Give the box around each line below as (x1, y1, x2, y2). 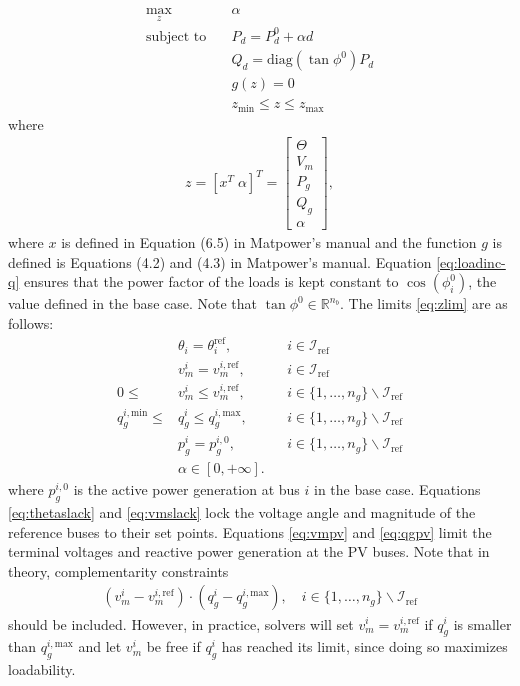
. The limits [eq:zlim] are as (340, 293, 508, 314)
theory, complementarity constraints (8, 560, 229, 581)
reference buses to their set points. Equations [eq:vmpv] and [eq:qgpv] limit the (8, 521, 492, 542)
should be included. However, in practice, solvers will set (8, 613, 354, 634)
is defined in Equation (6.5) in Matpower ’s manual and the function (61, 232, 477, 253)
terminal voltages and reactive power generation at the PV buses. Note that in (8, 541, 490, 562)
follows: (8, 313, 54, 334)
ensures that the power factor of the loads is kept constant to (23, 271, 399, 292)
